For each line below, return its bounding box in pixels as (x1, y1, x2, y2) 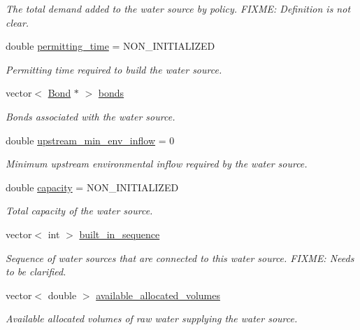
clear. (6, 15, 29, 29)
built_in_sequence (79, 226, 160, 241)
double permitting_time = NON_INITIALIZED (6, 39, 215, 53)
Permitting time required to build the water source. (6, 62, 222, 76)
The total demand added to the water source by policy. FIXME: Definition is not (6, 1, 351, 15)
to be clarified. (6, 264, 66, 279)
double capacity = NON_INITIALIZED (6, 179, 179, 194)
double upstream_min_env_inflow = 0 (6, 132, 175, 147)
